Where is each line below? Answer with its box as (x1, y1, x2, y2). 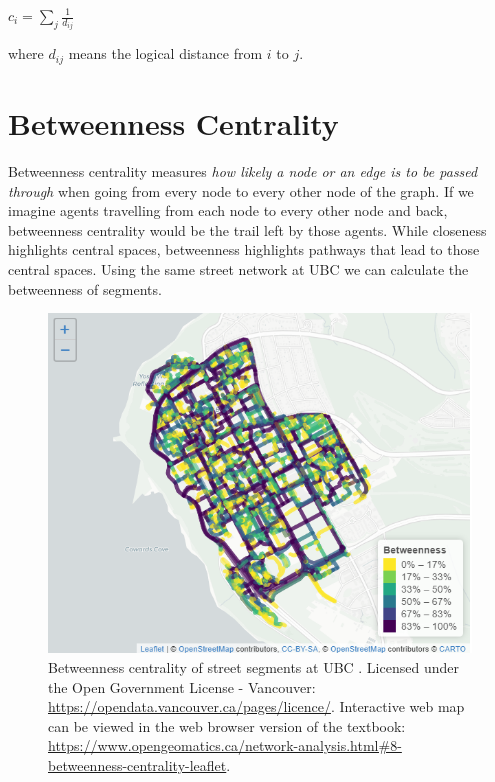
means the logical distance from (68, 43, 263, 64)
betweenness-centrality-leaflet (48, 754, 227, 775)
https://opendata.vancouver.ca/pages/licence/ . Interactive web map (48, 696, 465, 717)
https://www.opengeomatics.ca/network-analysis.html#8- (48, 735, 402, 756)
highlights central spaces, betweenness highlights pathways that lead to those (8, 239, 480, 260)
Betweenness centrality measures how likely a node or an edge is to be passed (8, 161, 478, 182)
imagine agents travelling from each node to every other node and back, (8, 200, 448, 221)
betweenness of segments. (8, 278, 162, 299)
